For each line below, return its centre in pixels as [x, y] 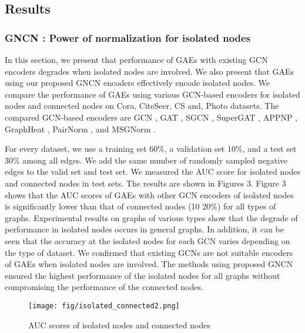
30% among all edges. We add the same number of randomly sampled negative [146, 160]
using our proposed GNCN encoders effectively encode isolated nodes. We [137, 83]
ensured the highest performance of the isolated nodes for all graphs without [143, 275]
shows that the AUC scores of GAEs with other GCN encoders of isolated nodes [149, 194]
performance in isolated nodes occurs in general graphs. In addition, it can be [144, 229]
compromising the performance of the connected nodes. [104, 287]
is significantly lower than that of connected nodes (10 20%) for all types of [140, 206]
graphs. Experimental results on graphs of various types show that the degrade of [151, 217]
